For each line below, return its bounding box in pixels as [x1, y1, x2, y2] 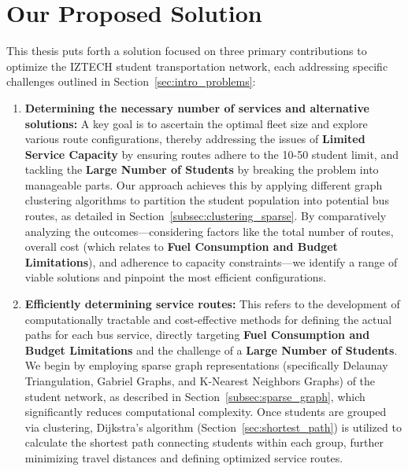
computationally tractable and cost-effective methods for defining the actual [24, 311, 392, 327]
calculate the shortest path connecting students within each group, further [24, 434, 384, 451]
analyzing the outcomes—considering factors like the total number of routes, [24, 223, 394, 239]
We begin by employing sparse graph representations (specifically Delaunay [24, 357, 388, 373]
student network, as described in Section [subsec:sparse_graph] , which [24, 388, 365, 404]
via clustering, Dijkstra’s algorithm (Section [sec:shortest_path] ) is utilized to [24, 418, 402, 435]
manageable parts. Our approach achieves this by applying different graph [24, 176, 383, 193]
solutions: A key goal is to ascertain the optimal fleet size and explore [24, 115, 368, 131]
